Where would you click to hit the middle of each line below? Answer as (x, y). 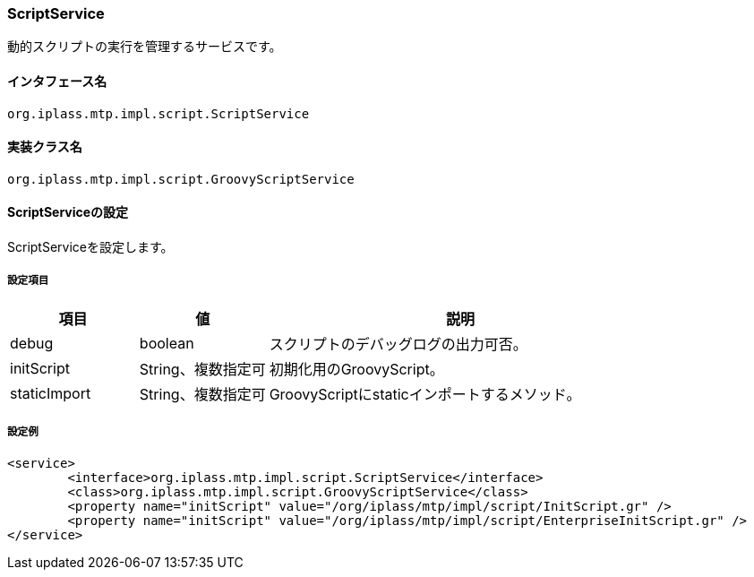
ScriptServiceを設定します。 (90, 247)
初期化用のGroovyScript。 (356, 369)
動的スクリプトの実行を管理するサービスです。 (145, 47)
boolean (167, 343)
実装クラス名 (45, 147)
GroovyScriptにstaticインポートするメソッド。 (425, 394)
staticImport (51, 393)
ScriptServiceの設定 (68, 212)
